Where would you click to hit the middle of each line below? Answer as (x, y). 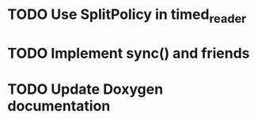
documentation (59, 106)
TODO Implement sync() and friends (129, 53)
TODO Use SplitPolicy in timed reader (127, 16)
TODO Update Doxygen (85, 89)
